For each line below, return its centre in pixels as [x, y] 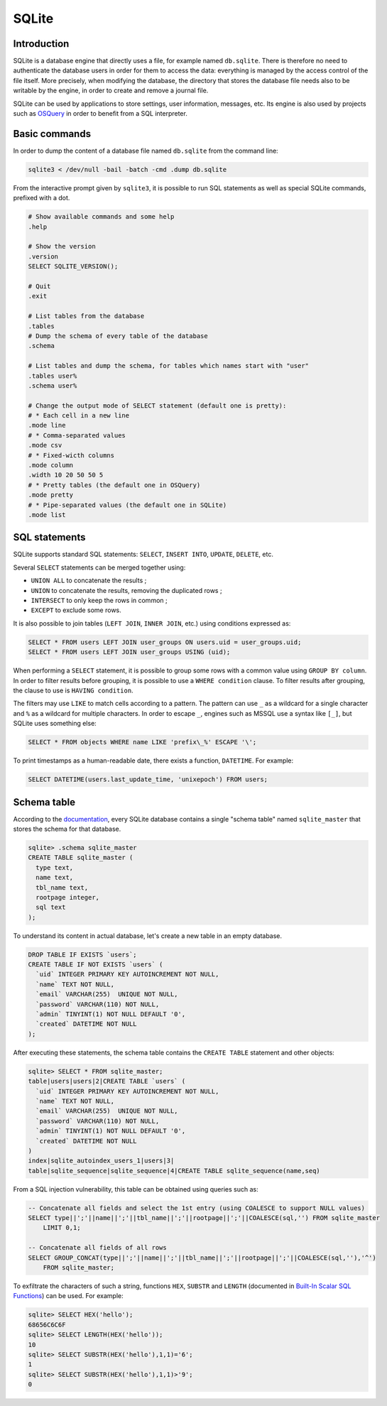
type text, [55, 867]
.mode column [51, 465]
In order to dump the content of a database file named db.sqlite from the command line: [146, 151]
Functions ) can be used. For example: [68, 1296]
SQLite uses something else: [55, 724]
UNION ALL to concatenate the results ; [89, 581]
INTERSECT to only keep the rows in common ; [99, 601]
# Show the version [62, 246]
